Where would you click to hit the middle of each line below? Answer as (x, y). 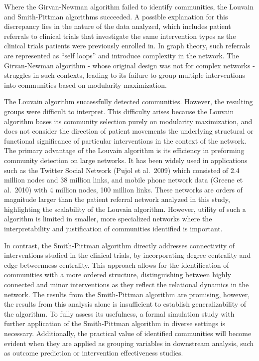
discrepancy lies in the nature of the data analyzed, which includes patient (118, 26)
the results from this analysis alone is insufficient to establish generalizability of (125, 304)
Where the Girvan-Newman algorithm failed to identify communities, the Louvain (129, 6)
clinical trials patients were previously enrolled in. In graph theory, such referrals (127, 46)
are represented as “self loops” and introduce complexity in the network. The (122, 55)
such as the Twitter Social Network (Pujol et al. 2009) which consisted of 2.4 (122, 170)
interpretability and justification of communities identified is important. (113, 229)
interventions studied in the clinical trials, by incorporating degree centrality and (128, 255)
